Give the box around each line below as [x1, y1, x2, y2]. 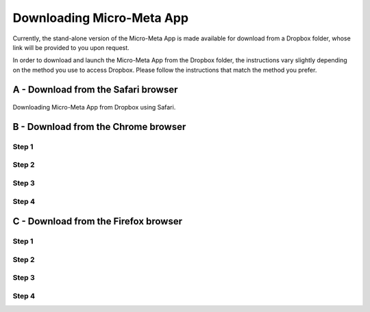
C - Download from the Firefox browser [12, 216, 183, 227]
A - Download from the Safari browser [12, 83, 178, 95]
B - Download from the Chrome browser [12, 120, 186, 133]
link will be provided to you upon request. [12, 43, 129, 51]
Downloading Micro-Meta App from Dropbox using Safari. [12, 103, 176, 112]
